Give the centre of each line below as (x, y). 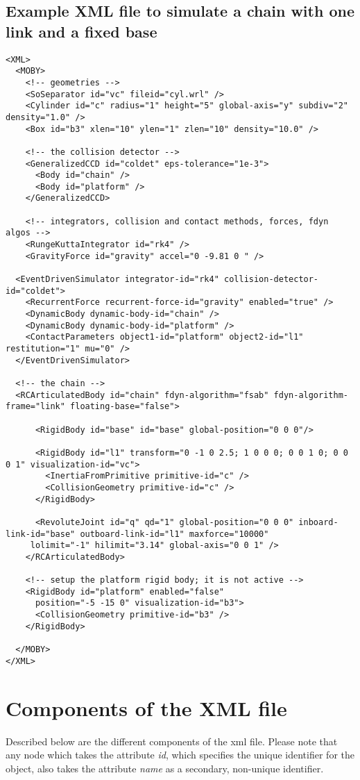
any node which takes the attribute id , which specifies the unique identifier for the (180, 755)
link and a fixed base (82, 31)
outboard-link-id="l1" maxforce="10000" (174, 534)
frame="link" (35, 407)
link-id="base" (41, 534)
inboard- (318, 522)
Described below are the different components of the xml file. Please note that (172, 741)
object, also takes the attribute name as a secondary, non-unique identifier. (165, 768)
